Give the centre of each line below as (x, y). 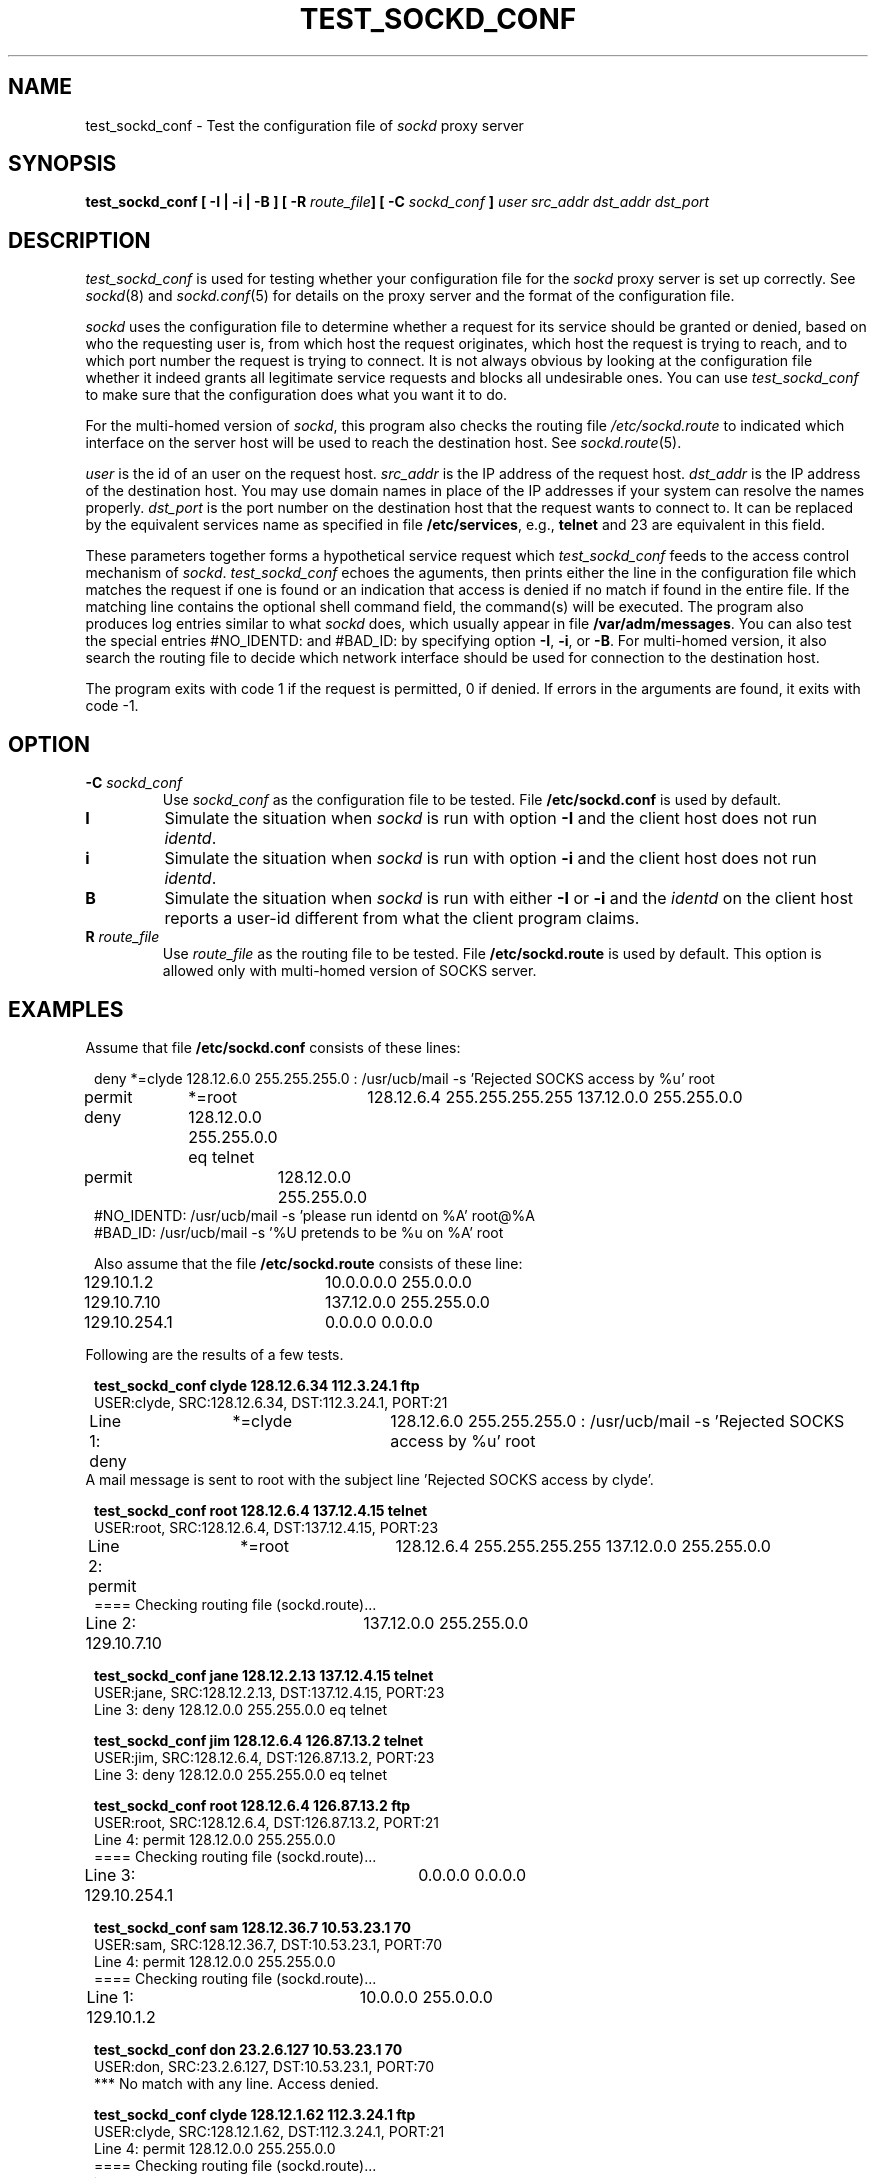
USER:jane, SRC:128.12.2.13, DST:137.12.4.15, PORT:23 (269, 1692)
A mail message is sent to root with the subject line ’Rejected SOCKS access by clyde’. (369, 1479)
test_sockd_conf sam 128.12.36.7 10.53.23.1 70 (252, 1927)
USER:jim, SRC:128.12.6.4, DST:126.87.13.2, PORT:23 (264, 1757)
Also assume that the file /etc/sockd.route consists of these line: (308, 1263)
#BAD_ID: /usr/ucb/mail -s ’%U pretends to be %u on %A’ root (299, 1232)
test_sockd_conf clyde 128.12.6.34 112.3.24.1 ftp (257, 1385)
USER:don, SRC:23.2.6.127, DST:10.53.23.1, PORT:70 (264, 2066)
